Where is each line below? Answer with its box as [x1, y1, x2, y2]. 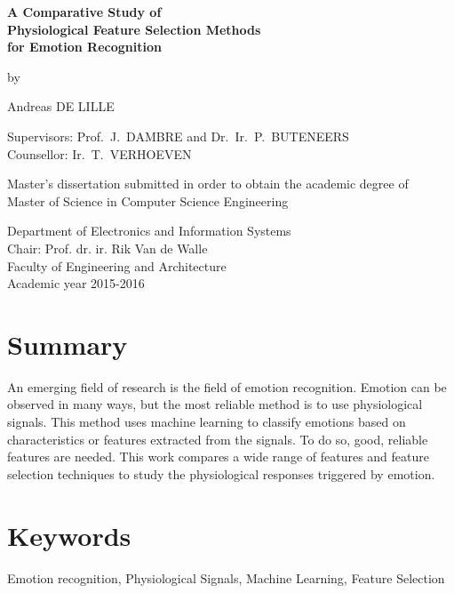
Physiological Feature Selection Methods [7, 20, 261, 38]
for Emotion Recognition [7, 37, 162, 56]
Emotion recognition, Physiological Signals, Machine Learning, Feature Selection [7, 568, 445, 587]
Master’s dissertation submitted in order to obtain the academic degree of [7, 174, 409, 193]
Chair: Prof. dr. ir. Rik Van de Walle [7, 238, 208, 257]
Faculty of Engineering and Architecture [7, 256, 227, 275]
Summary [7, 325, 128, 362]
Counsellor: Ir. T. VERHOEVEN [7, 144, 192, 163]
